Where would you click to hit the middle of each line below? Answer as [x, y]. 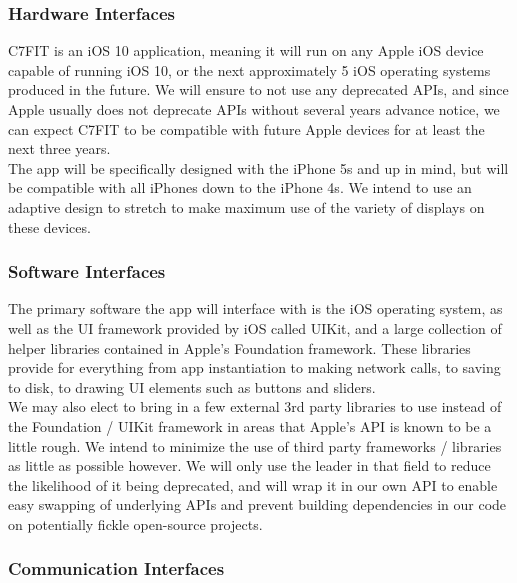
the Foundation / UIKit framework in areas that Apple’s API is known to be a [250, 425]
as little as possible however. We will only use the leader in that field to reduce [249, 465]
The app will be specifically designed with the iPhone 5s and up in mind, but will [258, 167]
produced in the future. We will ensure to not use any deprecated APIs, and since [258, 89]
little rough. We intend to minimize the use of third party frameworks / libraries [255, 445]
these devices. [49, 226]
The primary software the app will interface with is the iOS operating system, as [255, 308]
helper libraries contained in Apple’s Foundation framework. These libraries [239, 347]
